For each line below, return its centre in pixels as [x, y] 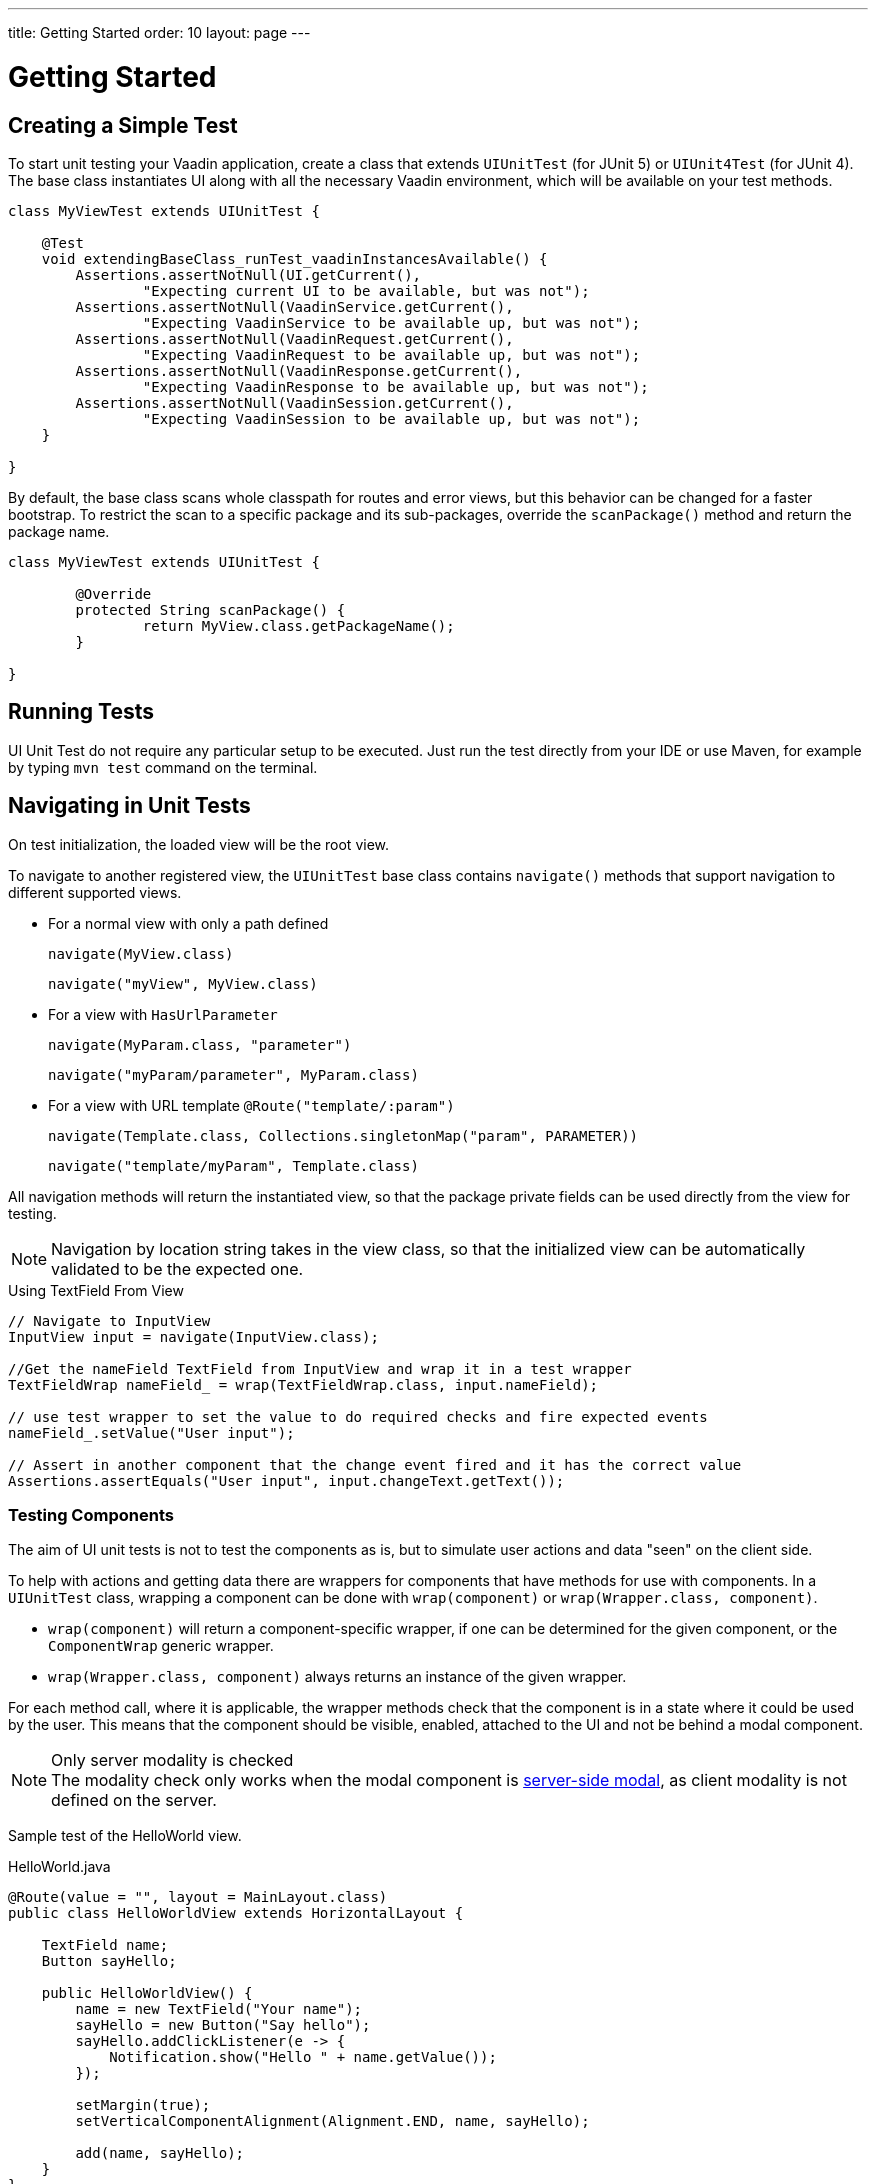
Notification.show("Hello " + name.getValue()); [303, 2057]
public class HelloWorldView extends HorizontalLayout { [236, 1913]
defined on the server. [134, 1800]
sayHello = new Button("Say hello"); [223, 2025]
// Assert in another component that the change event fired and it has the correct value [375, 1464]
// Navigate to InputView [109, 1320]
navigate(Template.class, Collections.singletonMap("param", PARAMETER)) [343, 1135]
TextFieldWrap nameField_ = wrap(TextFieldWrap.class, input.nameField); [303, 1384]
